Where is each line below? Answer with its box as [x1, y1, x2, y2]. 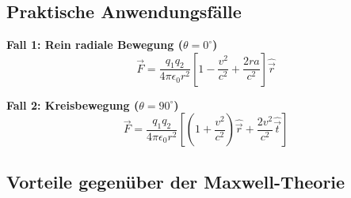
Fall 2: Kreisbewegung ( [6, 96, 139, 113]
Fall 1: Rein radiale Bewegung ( [6, 36, 183, 53]
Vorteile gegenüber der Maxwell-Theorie [6, 169, 345, 193]
